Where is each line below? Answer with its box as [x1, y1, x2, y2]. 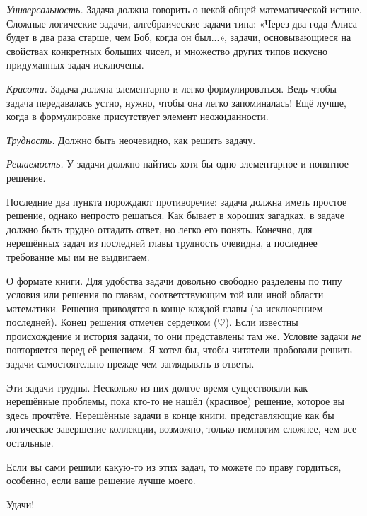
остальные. [6, 435, 54, 450]
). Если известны [225, 315, 298, 329]
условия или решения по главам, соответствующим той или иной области [6, 287, 324, 302]
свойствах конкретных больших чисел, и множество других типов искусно [6, 43, 327, 58]
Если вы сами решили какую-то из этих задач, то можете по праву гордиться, [6, 459, 342, 474]
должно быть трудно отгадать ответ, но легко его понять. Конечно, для [6, 221, 313, 236]
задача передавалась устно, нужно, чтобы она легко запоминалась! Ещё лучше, [6, 95, 346, 110]
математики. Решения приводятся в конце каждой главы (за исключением [6, 300, 323, 315]
